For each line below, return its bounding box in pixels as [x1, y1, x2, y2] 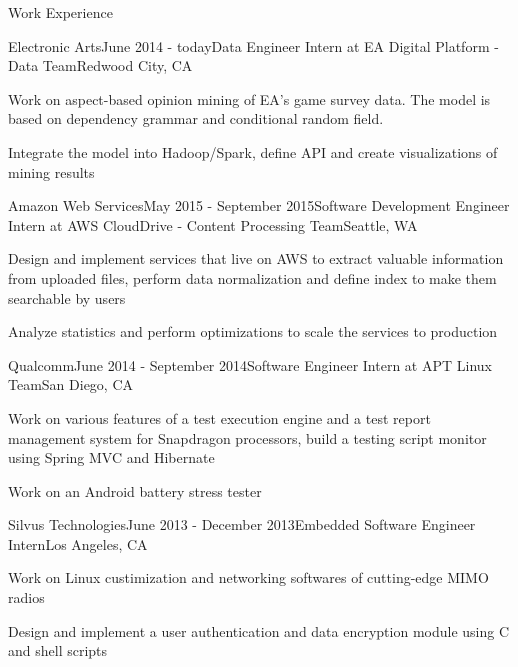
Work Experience [8, 2, 113, 22]
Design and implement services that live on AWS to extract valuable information [8, 248, 504, 269]
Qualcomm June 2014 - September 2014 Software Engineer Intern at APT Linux [8, 354, 492, 375]
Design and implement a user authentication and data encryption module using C [8, 620, 510, 641]
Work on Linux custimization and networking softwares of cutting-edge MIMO [8, 567, 489, 588]
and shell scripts [8, 640, 108, 661]
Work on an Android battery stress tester [8, 480, 262, 501]
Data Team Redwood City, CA [8, 55, 193, 76]
